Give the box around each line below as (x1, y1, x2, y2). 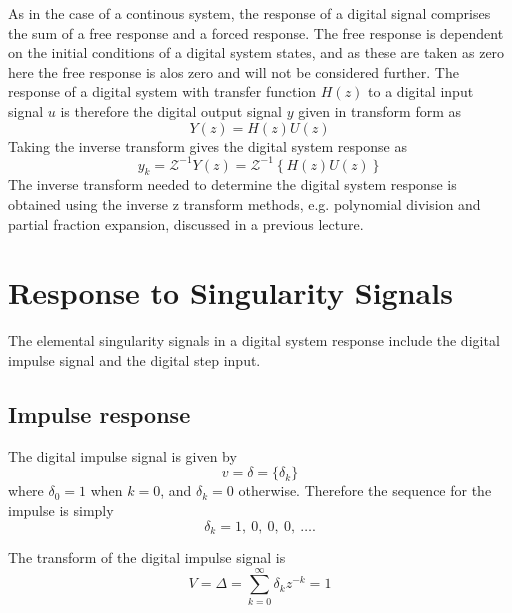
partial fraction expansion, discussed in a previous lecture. (8, 213, 364, 234)
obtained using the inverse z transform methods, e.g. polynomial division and (8, 194, 481, 215)
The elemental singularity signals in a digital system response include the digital (8, 330, 500, 351)
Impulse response (8, 398, 191, 429)
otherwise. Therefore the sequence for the (238, 480, 492, 501)
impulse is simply (8, 499, 114, 520)
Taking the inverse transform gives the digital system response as (8, 135, 407, 156)
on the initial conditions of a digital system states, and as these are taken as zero (8, 42, 505, 63)
